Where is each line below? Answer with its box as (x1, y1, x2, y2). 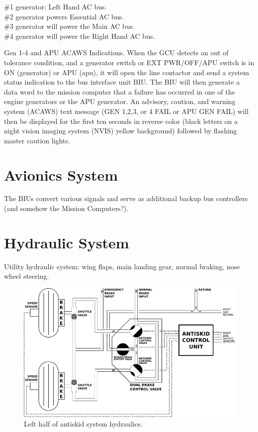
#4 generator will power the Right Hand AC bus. (4, 30, 155, 41)
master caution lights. (4, 135, 70, 145)
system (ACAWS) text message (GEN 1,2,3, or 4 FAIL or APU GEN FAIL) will (4, 106, 249, 116)
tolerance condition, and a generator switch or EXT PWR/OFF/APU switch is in (4, 57, 255, 67)
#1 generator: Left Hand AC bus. (4, 1, 107, 11)
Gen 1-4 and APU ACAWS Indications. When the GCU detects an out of (4, 47, 229, 58)
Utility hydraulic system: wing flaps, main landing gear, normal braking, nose (4, 261, 240, 271)
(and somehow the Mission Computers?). (4, 203, 129, 214)
